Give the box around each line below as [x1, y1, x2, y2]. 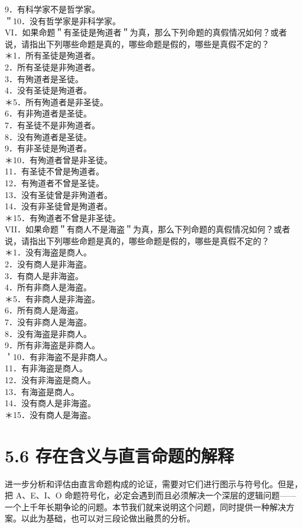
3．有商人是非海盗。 [5, 269, 83, 281]
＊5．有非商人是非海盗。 [5, 292, 100, 305]
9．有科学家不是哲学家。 [5, 3, 100, 15]
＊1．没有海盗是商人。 [5, 246, 92, 258]
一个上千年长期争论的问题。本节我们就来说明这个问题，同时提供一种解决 [5, 500, 286, 513]
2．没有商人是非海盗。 [5, 258, 92, 270]
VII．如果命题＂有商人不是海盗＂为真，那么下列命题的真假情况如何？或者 [5, 223, 290, 235]
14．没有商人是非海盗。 [5, 397, 96, 409]
